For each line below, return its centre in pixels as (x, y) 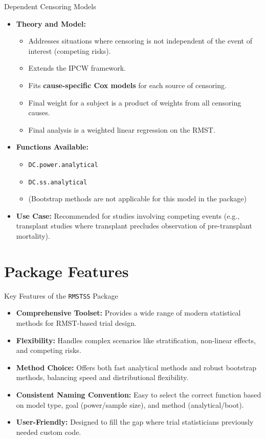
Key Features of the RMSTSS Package (61, 295)
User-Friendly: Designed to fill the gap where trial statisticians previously (135, 422)
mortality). (33, 236)
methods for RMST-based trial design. (76, 323)
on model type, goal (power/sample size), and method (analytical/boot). (130, 404)
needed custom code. (49, 432)
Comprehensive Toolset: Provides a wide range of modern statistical (128, 313)
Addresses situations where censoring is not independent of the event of (140, 41)
